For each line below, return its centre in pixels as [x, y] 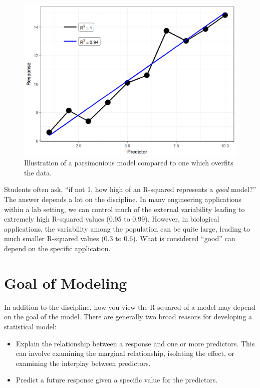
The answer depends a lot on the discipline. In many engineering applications [123, 199]
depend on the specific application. [57, 248]
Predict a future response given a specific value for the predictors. [117, 380]
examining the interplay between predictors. [83, 363]
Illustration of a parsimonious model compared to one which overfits [129, 163]
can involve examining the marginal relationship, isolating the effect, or [125, 353]
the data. [38, 172]
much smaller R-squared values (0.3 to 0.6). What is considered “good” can [120, 238]
